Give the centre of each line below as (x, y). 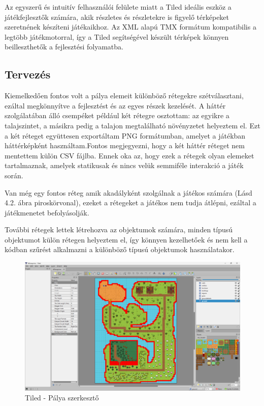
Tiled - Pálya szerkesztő (62, 398)
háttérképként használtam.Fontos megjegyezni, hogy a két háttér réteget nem (125, 145)
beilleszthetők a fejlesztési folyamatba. (64, 47)
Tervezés (28, 74)
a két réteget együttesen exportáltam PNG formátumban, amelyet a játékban (125, 135)
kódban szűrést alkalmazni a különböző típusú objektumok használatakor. (120, 249)
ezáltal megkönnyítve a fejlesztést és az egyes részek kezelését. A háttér (115, 105)
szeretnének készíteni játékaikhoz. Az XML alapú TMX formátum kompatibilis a (130, 27)
